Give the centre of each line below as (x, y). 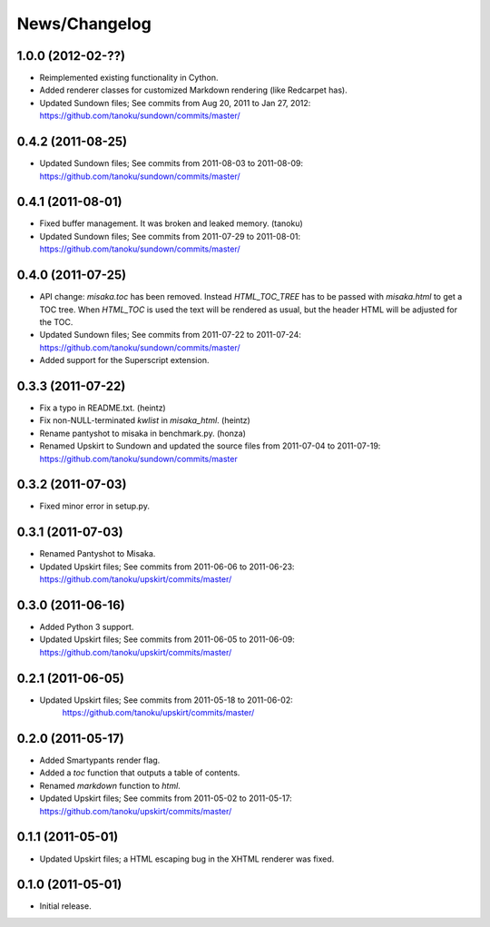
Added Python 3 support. (87, 627)
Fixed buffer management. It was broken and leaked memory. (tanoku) (171, 223)
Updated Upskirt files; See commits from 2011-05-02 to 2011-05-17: (166, 798)
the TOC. (56, 321)
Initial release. (65, 906)
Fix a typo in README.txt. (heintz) (103, 408)
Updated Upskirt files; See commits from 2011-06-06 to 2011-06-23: (167, 567)
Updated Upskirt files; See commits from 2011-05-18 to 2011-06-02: (167, 700)
